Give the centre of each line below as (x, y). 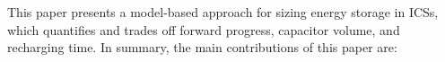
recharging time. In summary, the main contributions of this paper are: (202, 47)
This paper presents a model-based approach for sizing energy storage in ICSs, (223, 12)
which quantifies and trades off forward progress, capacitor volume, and (204, 29)
